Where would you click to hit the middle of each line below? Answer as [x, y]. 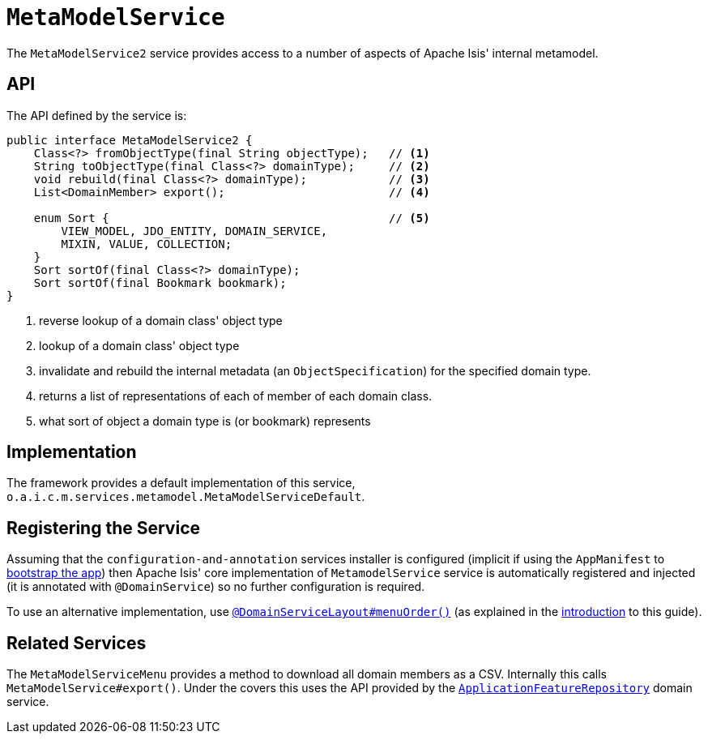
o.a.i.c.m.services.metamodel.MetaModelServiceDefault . [186, 497]
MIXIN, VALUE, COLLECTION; [147, 244]
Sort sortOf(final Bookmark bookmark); [160, 282]
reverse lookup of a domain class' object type [161, 320]
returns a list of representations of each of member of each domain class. [236, 396]
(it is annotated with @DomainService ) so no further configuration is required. [216, 587]
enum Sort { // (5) [232, 218]
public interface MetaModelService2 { [130, 140]
